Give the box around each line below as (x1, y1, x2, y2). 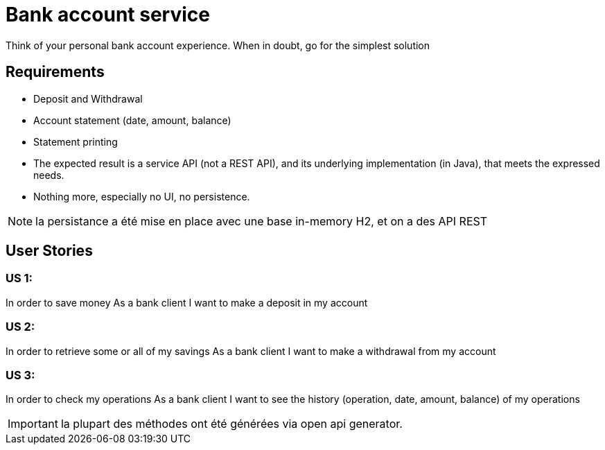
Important (8, 417, 58, 431)
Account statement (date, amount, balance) (33, 114, 231, 126)
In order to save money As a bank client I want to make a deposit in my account (6, 296, 368, 309)
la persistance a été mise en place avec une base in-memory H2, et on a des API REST (35, 214, 488, 228)
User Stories (6, 242, 93, 260)
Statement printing (33, 135, 118, 148)
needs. (33, 168, 64, 181)
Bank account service (6, 3, 210, 26)
